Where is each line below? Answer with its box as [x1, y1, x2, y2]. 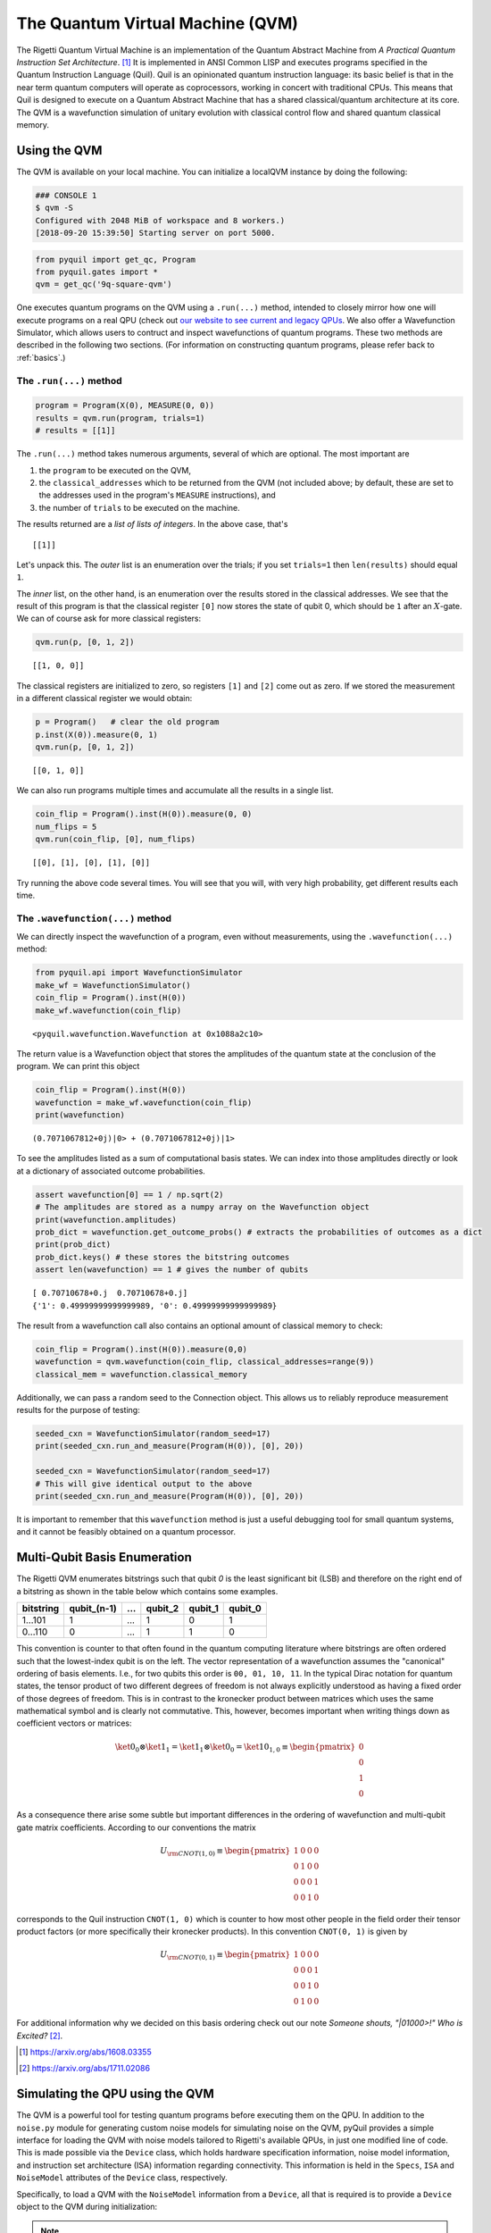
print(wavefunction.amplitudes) [35, 1215, 178, 1225]
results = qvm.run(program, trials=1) [35, 413, 205, 423]
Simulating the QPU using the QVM [16, 2087, 214, 2102]
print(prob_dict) [35, 1240, 112, 1250]
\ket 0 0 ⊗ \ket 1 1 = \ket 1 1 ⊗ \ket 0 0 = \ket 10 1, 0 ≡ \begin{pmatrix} [114, 1742, 356, 1754]
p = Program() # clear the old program [35, 717, 220, 727]
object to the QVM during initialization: [16, 2202, 158, 2212]
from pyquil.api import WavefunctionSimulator [35, 967, 243, 978]
